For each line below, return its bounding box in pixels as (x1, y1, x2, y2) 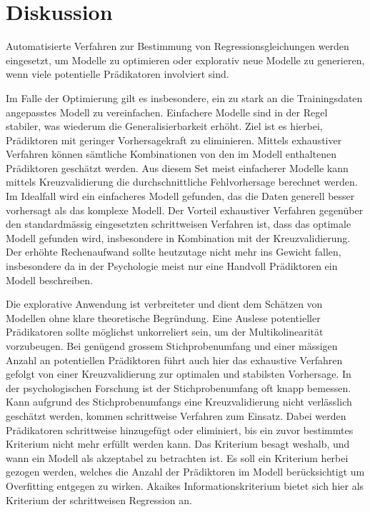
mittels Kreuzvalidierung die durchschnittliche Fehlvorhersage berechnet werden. (6, 174, 358, 189)
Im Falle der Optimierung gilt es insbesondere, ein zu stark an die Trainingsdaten (6, 90, 363, 105)
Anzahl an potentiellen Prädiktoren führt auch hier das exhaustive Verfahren (6, 352, 343, 367)
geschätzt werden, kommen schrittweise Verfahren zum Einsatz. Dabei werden (6, 408, 346, 423)
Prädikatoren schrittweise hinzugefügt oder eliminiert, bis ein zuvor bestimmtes (6, 422, 354, 437)
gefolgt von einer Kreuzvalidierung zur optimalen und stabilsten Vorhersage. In (6, 366, 351, 381)
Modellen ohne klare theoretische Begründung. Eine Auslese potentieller (6, 310, 321, 325)
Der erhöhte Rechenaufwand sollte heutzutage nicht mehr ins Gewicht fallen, (6, 244, 341, 259)
